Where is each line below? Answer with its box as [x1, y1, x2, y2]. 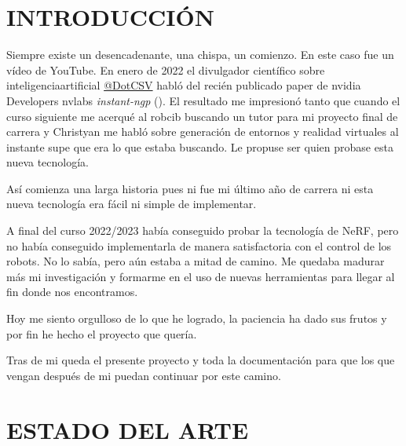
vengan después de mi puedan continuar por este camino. [6, 367, 281, 383]
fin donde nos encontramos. [6, 283, 138, 300]
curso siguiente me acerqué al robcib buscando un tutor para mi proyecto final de [6, 108, 398, 124]
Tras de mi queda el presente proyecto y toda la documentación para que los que [6, 352, 395, 368]
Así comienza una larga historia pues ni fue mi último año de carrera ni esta [6, 180, 374, 196]
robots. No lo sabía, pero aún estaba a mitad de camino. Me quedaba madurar [6, 253, 385, 269]
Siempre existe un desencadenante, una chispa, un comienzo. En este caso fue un [6, 46, 394, 63]
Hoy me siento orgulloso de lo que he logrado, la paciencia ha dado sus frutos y [6, 310, 387, 327]
